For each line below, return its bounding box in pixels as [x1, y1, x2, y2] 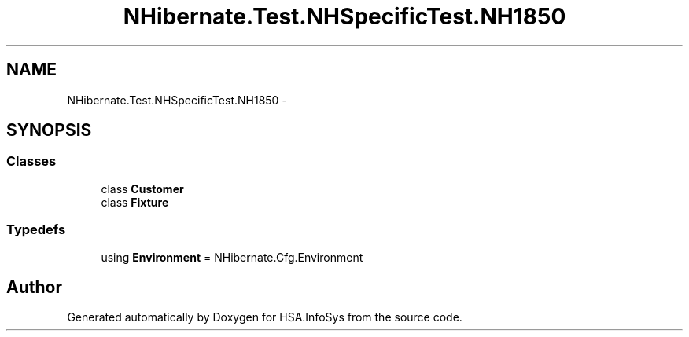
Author [6, 277, 62, 297]
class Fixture [101, 195, 169, 209]
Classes [6, 153, 57, 170]
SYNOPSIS [6, 120, 92, 141]
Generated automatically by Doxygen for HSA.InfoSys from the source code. [67, 310, 462, 324]
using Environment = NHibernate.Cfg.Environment [101, 250, 363, 264]
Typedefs [6, 222, 66, 238]
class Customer [101, 181, 184, 196]
